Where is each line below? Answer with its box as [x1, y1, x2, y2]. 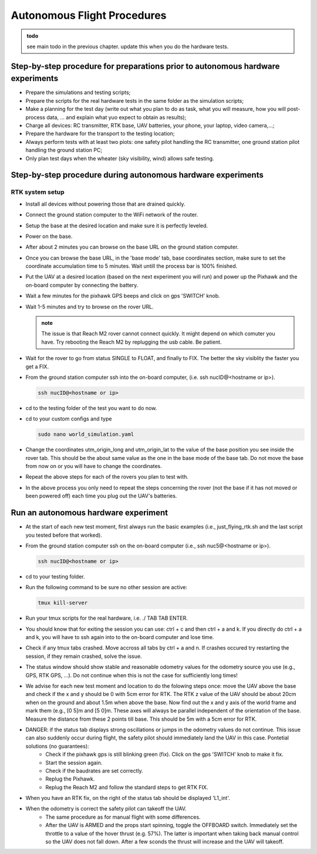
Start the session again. [45, 759, 103, 766]
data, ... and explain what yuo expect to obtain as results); [46, 113, 187, 120]
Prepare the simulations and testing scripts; [25, 89, 131, 96]
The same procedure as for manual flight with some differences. [45, 813, 201, 821]
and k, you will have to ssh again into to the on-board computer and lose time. [25, 634, 214, 641]
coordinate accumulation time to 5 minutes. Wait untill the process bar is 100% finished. [25, 263, 238, 270]
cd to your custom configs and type [25, 415, 112, 422]
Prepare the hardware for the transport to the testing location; [25, 130, 175, 137]
